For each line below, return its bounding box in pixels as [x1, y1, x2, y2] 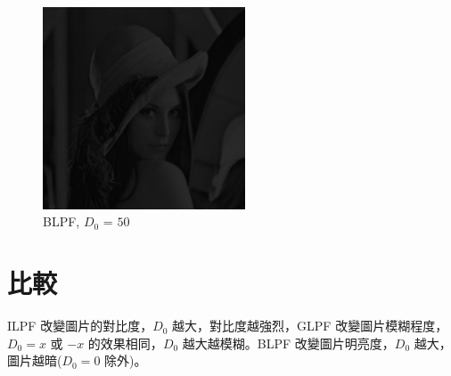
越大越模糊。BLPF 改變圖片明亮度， [182, 333, 395, 352]
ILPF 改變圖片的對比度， [7, 316, 153, 335]
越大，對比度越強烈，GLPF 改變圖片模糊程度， [172, 316, 448, 335]
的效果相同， [87, 333, 163, 352]
